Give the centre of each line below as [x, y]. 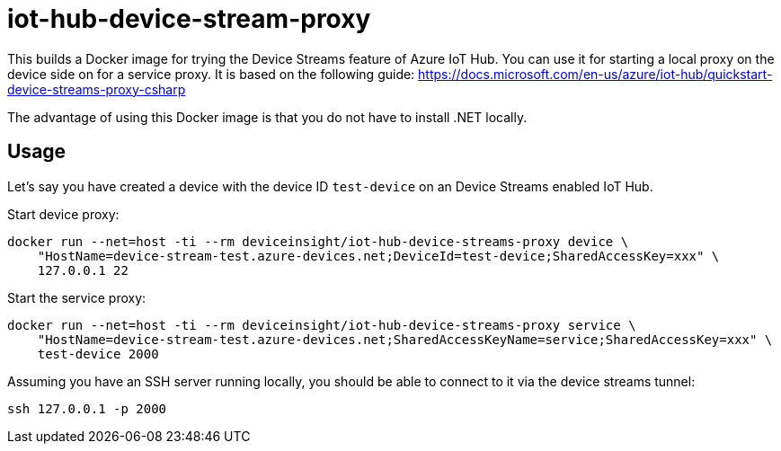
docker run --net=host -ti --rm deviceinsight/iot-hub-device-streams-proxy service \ [322, 325]
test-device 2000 [98, 354]
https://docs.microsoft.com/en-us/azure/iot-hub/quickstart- [595, 74]
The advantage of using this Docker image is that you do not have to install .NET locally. [267, 117]
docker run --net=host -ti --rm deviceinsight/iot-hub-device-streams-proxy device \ [318, 241]
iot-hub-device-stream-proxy [189, 19]
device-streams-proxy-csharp [97, 89]
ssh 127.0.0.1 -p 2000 [87, 408]
